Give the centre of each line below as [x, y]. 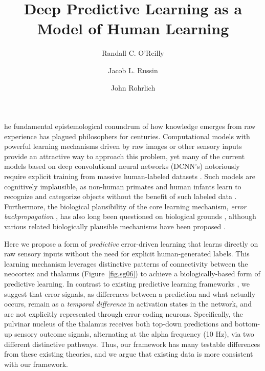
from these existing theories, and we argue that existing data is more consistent [129, 354]
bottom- [247, 324]
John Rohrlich [133, 87]
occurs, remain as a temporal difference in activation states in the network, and [128, 304]
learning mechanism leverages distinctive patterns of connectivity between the [126, 263]
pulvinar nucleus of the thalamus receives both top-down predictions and [118, 324]
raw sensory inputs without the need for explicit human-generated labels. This [127, 254]
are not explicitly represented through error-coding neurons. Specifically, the [124, 313]
